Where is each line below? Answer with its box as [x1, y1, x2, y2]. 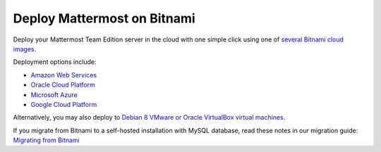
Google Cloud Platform [30, 100, 97, 108]
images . [13, 44, 37, 53]
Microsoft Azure [30, 90, 78, 99]
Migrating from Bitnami [13, 136, 80, 144]
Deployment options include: [13, 58, 97, 66]
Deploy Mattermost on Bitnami [13, 11, 195, 26]
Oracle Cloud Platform [30, 81, 95, 89]
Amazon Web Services [30, 70, 97, 79]
